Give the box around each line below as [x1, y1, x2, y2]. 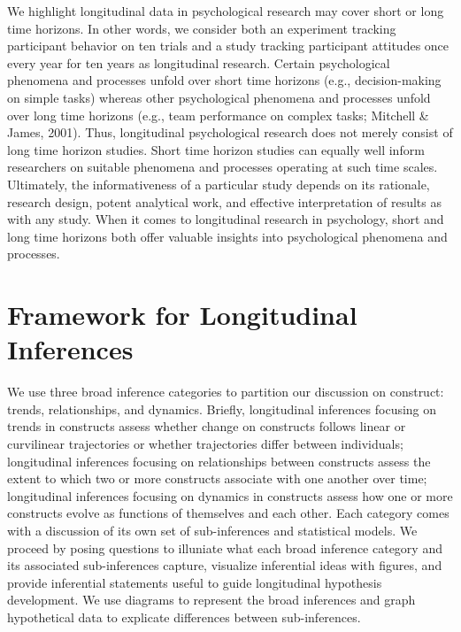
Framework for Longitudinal [7, 297, 357, 333]
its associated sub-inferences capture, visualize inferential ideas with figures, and [7, 556, 442, 574]
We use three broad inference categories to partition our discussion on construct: [7, 382, 444, 401]
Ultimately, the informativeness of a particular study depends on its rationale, [7, 174, 430, 193]
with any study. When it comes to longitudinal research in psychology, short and [7, 210, 444, 228]
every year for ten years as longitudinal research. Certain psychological [7, 53, 390, 72]
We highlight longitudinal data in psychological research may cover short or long [7, 2, 444, 19]
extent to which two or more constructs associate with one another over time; [7, 469, 427, 488]
